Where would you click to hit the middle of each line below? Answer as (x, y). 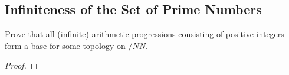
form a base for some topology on (65, 45)
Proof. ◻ (21, 65)
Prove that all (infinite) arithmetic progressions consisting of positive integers (144, 34)
